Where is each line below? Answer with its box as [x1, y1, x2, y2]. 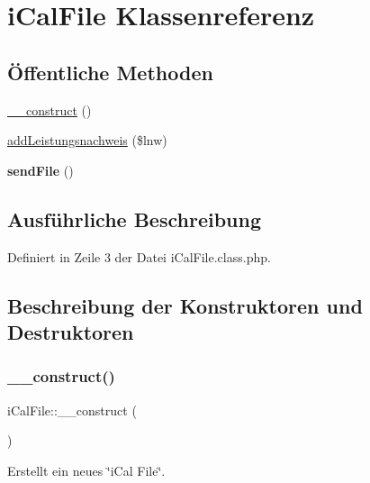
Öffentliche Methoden [7, 58, 213, 86]
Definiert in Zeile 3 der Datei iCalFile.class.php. [7, 247, 271, 266]
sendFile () [7, 160, 74, 179]
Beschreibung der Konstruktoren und [7, 291, 363, 319]
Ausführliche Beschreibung [7, 205, 261, 232]
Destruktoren [7, 317, 134, 345]
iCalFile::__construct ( [7, 400, 137, 419]
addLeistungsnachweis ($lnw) [7, 131, 167, 150]
